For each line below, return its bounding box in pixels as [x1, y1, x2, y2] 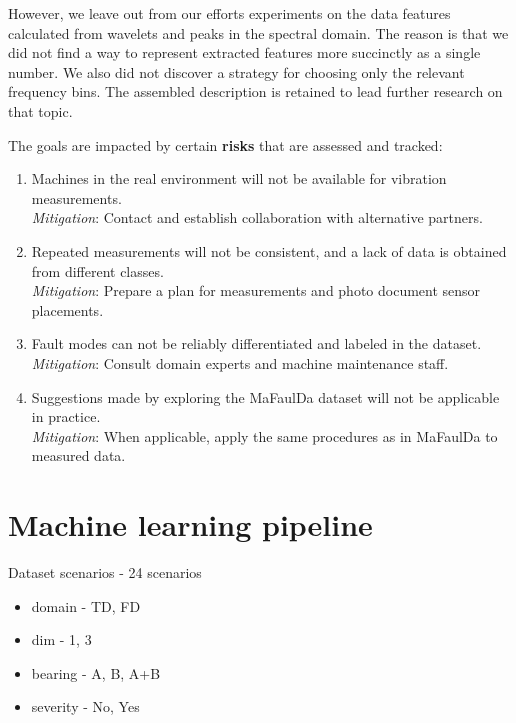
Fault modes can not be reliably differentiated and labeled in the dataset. [31, 333, 482, 354]
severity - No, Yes [31, 696, 140, 717]
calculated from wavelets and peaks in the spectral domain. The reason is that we [8, 22, 509, 43]
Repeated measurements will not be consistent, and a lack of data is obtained [31, 240, 507, 261]
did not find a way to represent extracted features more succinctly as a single [8, 42, 481, 63]
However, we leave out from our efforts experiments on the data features [8, 3, 451, 23]
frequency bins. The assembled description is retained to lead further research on [8, 81, 503, 102]
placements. [31, 299, 104, 320]
